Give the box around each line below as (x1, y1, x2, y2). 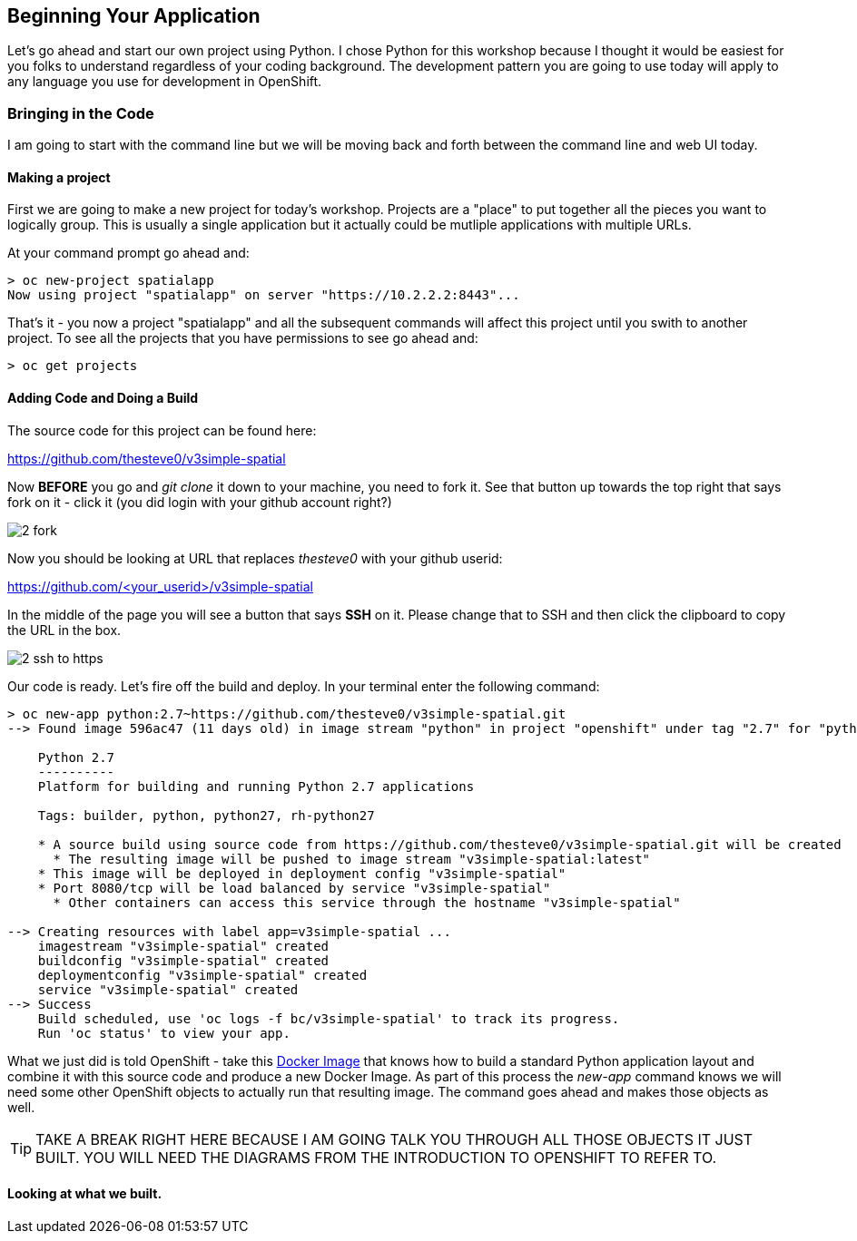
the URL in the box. (7, 621, 122, 638)
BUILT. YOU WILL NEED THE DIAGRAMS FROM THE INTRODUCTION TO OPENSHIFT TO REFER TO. (35, 1148, 717, 1167)
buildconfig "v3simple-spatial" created (37, 953, 330, 968)
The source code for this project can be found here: (7, 422, 317, 438)
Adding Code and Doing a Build (7, 390, 199, 406)
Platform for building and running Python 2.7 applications (37, 778, 475, 794)
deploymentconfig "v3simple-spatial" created (37, 967, 368, 982)
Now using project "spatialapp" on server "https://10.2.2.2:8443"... (7, 288, 520, 303)
